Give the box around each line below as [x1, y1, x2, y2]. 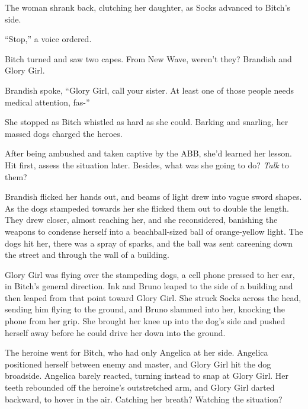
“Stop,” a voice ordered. [5, 33, 92, 45]
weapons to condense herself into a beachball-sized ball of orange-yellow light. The [5, 225, 303, 237]
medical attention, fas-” [5, 95, 90, 108]
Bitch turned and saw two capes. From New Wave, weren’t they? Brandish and [5, 52, 292, 65]
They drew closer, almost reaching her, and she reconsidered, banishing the [5, 213, 278, 226]
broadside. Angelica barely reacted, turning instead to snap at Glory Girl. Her [5, 369, 289, 382]
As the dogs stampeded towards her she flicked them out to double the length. [5, 202, 289, 214]
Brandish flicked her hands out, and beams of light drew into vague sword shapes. [5, 190, 302, 203]
